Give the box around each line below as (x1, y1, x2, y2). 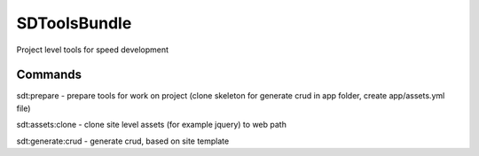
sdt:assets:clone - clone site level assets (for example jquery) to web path (16, 120, 287, 130)
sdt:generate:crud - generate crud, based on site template (16, 136, 230, 146)
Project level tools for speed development (16, 44, 169, 55)
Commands (16, 67, 82, 82)
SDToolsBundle (16, 13, 132, 33)
